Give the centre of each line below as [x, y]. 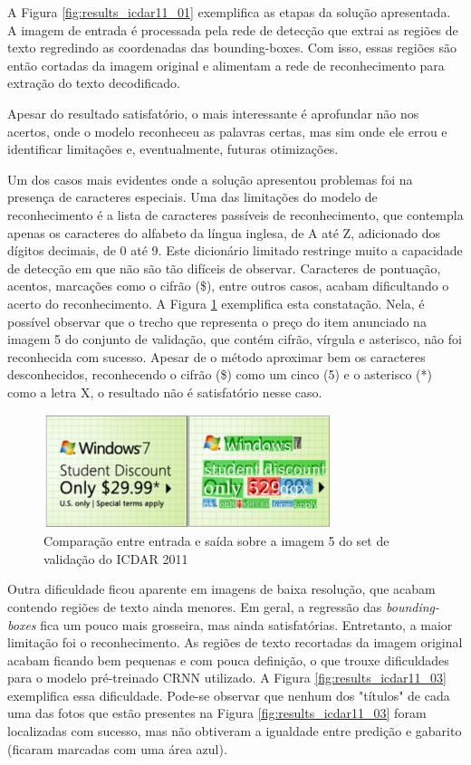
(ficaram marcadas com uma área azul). [117, 748]
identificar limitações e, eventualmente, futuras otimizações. [173, 149]
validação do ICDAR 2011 [116, 558]
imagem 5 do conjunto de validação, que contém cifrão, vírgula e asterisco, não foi [235, 339]
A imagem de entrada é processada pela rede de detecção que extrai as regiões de [233, 29]
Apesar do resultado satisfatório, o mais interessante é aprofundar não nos [213, 113]
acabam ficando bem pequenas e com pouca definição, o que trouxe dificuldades [228, 660]
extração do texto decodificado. [94, 83]
